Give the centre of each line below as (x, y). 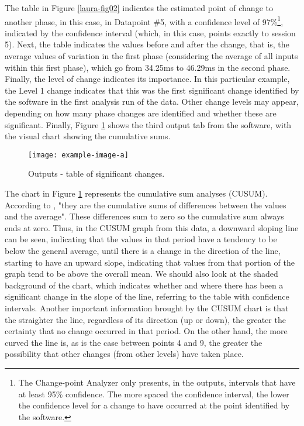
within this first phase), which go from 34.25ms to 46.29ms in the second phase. (148, 67)
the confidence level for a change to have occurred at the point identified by (154, 405)
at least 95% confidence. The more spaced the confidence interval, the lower (154, 394)
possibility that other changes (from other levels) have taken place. (124, 354)
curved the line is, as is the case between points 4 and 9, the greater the (134, 342)
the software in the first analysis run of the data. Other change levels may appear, (152, 102)
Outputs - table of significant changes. (96, 174)
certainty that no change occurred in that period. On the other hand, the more (146, 331)
